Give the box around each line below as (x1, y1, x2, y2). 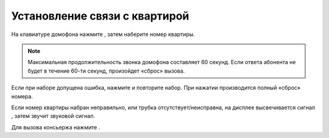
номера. (11, 92, 34, 100)
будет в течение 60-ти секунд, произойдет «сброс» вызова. (27, 67, 185, 74)
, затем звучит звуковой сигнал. (11, 112, 96, 120)
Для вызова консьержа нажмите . (11, 123, 101, 131)
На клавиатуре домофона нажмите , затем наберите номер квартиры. (11, 31, 195, 38)
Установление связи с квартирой (11, 9, 189, 23)
